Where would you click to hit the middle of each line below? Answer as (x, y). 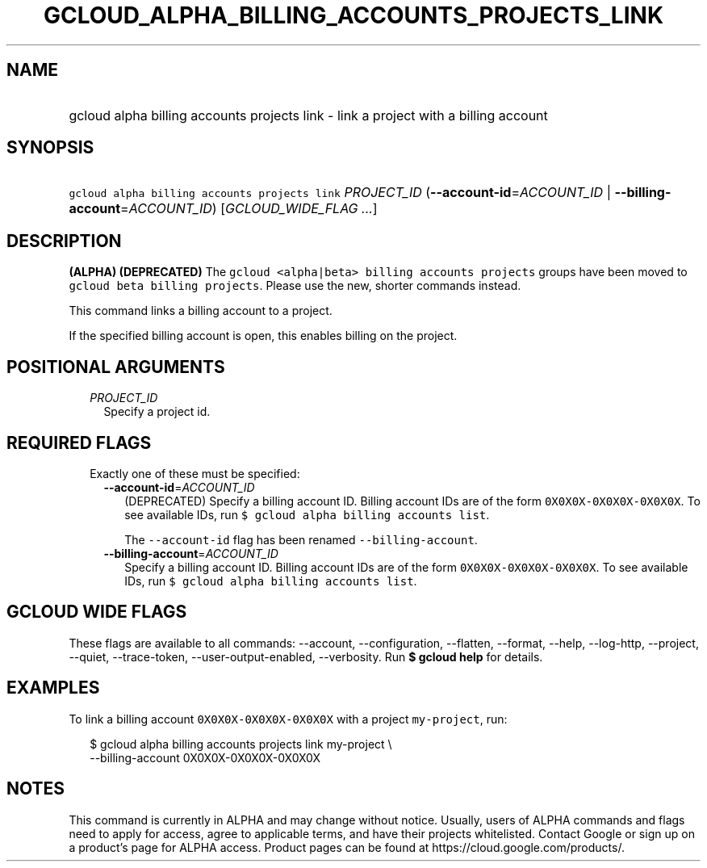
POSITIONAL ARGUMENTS (116, 367)
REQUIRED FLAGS (79, 442)
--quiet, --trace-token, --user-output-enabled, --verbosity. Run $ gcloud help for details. (306, 656)
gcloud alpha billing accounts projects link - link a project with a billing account (308, 115)
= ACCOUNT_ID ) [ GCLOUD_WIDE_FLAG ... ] (249, 209)
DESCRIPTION (64, 241)
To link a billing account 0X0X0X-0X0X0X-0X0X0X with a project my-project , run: (288, 719)
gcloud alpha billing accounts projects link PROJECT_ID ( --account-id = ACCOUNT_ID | (340, 193)
